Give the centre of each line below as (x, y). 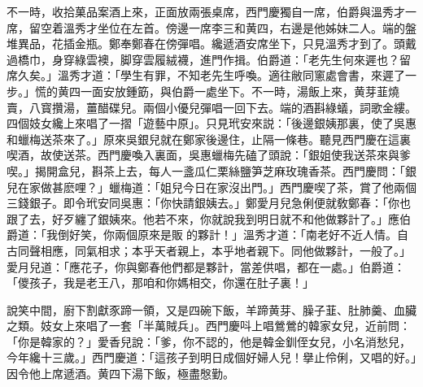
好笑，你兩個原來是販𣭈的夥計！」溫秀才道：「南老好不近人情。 (233, 235)
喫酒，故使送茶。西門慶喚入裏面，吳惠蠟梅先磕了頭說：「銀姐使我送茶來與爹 (209, 155)
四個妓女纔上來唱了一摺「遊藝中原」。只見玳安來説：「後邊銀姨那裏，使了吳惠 (211, 123)
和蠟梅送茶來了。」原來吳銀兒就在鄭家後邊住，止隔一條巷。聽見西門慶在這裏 (209, 139)
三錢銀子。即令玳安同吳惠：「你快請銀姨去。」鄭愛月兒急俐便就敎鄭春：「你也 (209, 203)
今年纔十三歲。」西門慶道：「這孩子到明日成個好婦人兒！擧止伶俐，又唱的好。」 (211, 357)
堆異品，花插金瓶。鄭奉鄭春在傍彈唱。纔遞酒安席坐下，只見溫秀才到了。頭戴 (211, 43)
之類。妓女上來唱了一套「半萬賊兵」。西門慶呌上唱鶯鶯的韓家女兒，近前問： (209, 326)
